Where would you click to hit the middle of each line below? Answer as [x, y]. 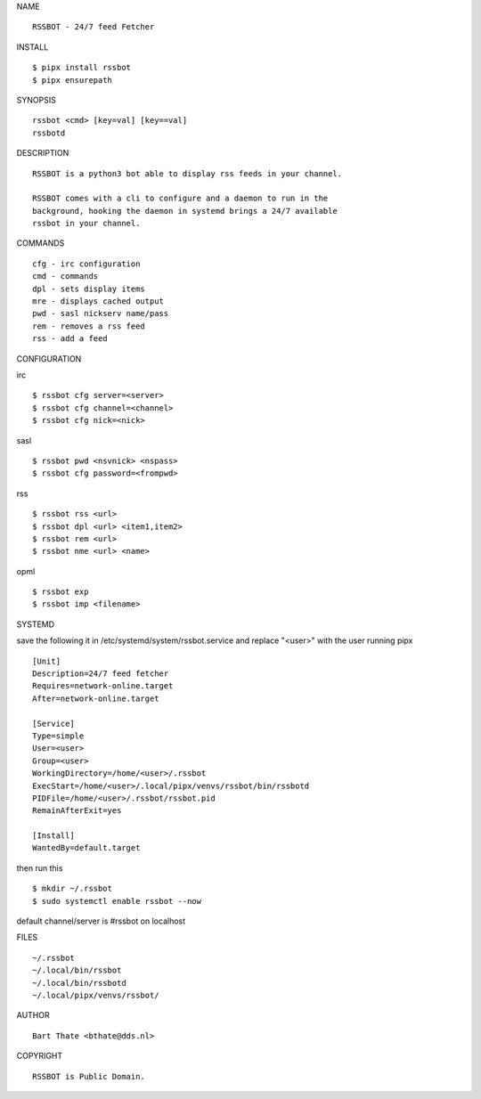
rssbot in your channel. [86, 224]
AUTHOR [33, 1015]
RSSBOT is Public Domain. [89, 1076]
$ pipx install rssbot [82, 68]
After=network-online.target [96, 698]
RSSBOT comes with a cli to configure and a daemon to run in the [180, 199]
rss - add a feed [70, 339]
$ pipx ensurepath [73, 80]
